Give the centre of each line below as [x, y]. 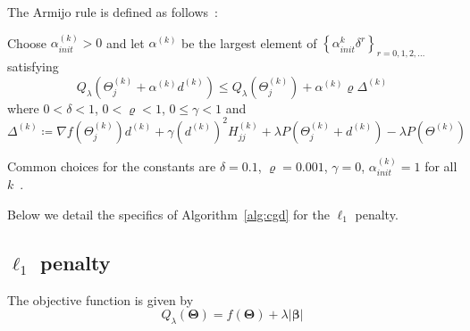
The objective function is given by [101, 299]
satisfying [33, 66]
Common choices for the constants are [112, 165]
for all [441, 165]
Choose [27, 42]
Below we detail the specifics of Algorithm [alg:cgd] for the [168, 214]
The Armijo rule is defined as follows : [113, 12]
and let [125, 42]
